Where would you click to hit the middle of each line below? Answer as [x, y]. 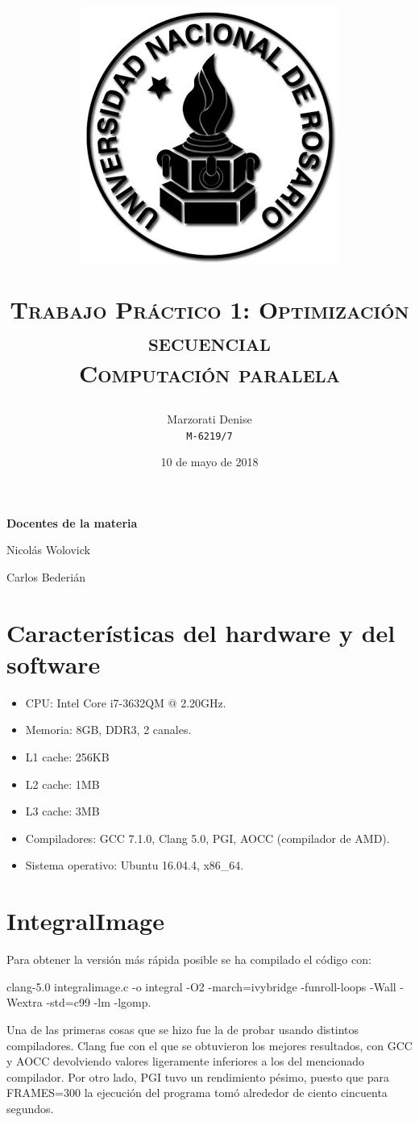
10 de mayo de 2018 [209, 462]
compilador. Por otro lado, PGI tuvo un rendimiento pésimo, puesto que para [198, 1076]
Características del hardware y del [201, 632]
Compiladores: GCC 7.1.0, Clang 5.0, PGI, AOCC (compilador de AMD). [207, 838]
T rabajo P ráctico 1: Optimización [209, 309]
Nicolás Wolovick [48, 550]
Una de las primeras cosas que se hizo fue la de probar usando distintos [183, 1029]
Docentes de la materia [72, 522]
